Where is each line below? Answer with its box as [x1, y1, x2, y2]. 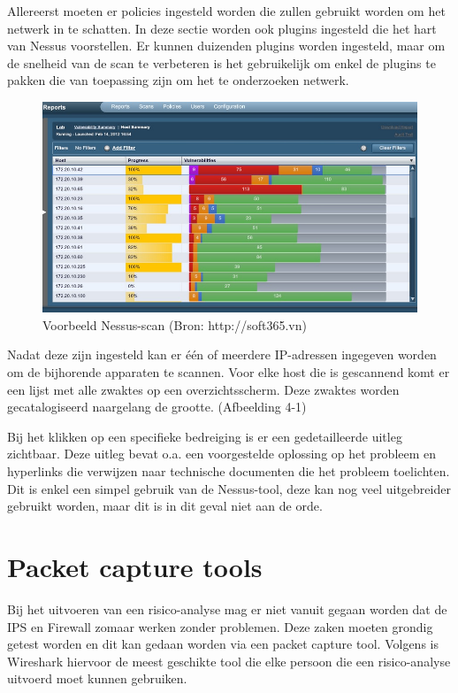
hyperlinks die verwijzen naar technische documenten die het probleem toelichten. [7, 462, 450, 481]
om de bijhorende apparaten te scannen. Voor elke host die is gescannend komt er [7, 363, 450, 381]
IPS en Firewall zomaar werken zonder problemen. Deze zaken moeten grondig [7, 617, 433, 635]
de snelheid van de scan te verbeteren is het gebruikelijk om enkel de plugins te [7, 53, 436, 72]
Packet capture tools [7, 548, 263, 584]
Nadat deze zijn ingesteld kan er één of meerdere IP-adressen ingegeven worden [7, 345, 437, 364]
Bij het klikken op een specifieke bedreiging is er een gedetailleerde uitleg [7, 427, 402, 445]
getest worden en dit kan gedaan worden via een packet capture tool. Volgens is [7, 635, 439, 653]
